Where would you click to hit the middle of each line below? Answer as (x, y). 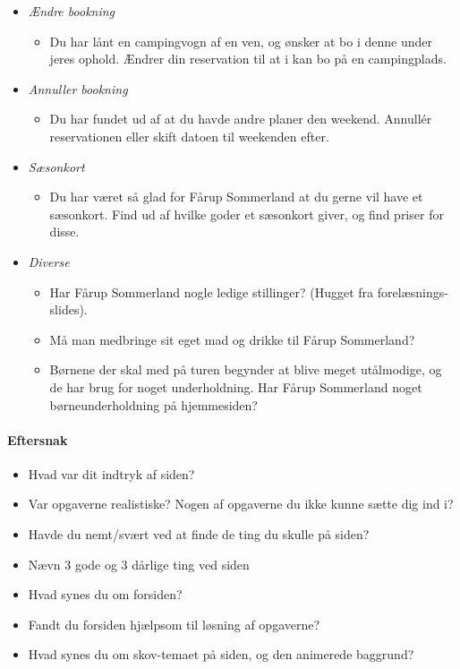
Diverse (49, 261)
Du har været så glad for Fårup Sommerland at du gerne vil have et (236, 197)
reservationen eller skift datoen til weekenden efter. (189, 136)
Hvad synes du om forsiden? (105, 594)
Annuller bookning (78, 88)
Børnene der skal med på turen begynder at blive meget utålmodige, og (246, 369)
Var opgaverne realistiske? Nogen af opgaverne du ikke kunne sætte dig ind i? (241, 504)
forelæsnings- (413, 292)
